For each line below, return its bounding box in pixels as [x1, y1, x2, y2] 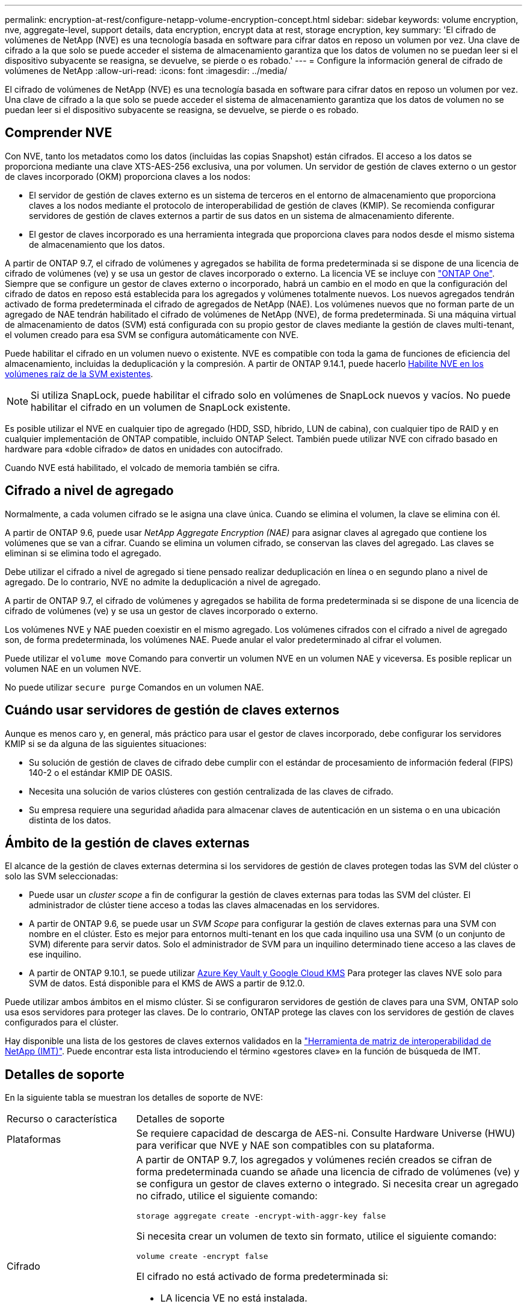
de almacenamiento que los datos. [29, 239, 165, 250]
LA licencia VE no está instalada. [160, 1292, 307, 1305]
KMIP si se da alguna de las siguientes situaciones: [5, 738, 207, 749]
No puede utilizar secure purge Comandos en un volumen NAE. [5, 681, 264, 692]
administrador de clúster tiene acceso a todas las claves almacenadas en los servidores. [29, 900, 380, 911]
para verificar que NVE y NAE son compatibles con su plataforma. [136, 1139, 435, 1152]
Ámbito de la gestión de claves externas [5, 835, 250, 850]
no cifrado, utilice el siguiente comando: [136, 1190, 318, 1202]
